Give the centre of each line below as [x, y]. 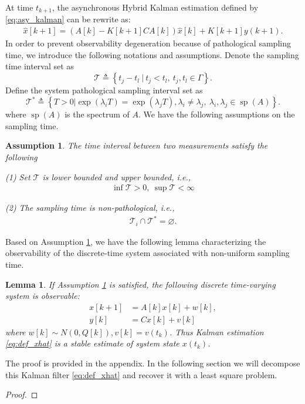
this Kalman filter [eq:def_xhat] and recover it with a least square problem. [141, 374]
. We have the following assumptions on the [216, 114]
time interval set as [40, 66]
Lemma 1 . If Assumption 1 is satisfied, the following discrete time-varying [140, 284]
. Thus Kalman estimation [216, 331]
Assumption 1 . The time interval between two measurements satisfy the [137, 145]
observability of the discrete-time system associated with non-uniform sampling [148, 253]
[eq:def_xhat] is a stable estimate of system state [92, 343]
